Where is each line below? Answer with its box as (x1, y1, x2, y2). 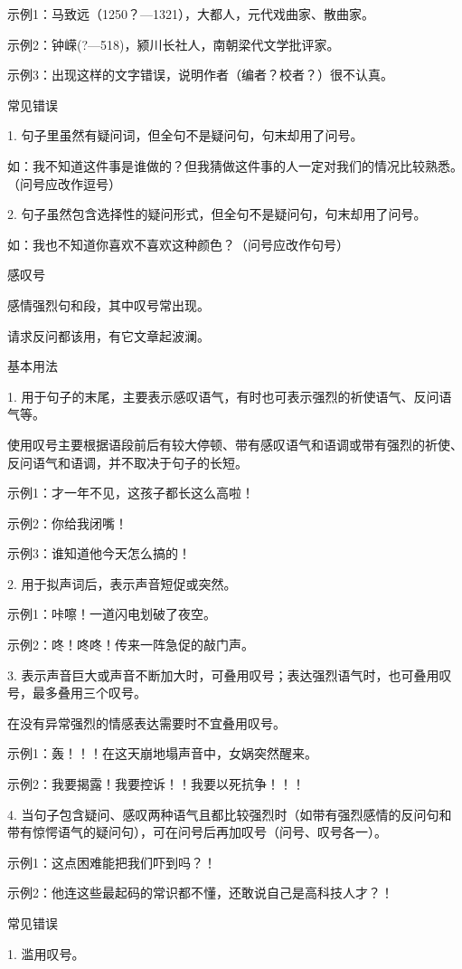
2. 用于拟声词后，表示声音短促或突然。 (7, 574, 237, 593)
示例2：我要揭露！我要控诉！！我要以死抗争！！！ (7, 774, 305, 793)
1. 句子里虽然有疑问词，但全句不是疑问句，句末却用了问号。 (7, 126, 363, 145)
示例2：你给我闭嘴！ (7, 513, 127, 532)
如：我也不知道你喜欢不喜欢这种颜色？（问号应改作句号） (7, 234, 349, 253)
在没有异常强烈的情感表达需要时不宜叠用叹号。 (7, 713, 286, 732)
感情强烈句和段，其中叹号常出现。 (7, 295, 210, 314)
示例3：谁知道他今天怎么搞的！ (7, 544, 191, 563)
